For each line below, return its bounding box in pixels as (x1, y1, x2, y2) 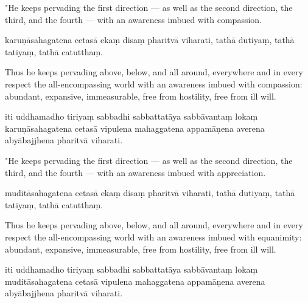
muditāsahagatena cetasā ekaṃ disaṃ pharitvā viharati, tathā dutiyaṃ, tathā (5, 186, 295, 199)
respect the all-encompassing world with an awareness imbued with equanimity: (5, 230, 302, 243)
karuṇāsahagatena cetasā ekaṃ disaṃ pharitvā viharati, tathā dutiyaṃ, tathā (5, 33, 295, 46)
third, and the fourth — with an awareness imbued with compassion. (5, 13, 262, 26)
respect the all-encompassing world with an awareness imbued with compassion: (5, 77, 303, 90)
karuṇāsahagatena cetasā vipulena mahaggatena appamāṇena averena (5, 121, 265, 134)
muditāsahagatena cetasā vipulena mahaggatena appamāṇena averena (5, 274, 265, 287)
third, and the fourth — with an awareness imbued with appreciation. (5, 166, 266, 179)
